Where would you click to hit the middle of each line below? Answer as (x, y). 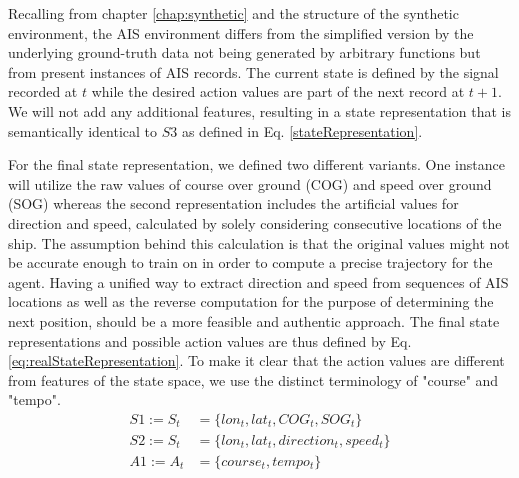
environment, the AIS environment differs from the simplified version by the (241, 32)
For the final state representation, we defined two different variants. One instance (256, 164)
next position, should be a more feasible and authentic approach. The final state (254, 320)
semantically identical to (83, 130)
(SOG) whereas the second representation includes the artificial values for (233, 203)
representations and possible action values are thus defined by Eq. (210, 340)
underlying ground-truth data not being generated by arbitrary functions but (244, 52)
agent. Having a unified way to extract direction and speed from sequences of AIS (258, 281)
